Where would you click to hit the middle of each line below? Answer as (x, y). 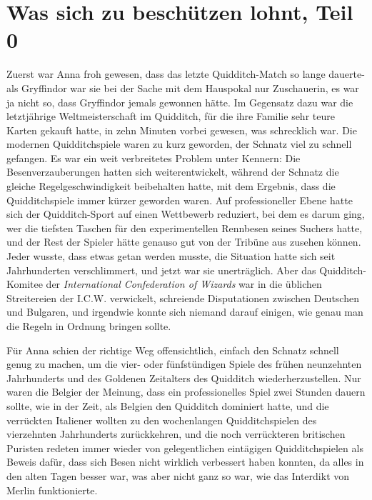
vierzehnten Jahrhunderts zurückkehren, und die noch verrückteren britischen (176, 434)
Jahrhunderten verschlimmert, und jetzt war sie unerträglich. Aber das (161, 270)
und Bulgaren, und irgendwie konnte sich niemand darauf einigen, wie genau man (185, 312)
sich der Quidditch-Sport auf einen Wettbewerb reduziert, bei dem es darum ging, (186, 214)
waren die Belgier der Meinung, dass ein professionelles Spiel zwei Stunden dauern (186, 392)
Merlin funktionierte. (52, 490)
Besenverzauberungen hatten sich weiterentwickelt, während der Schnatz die (173, 172)
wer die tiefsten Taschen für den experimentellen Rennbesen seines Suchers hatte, (185, 227)
